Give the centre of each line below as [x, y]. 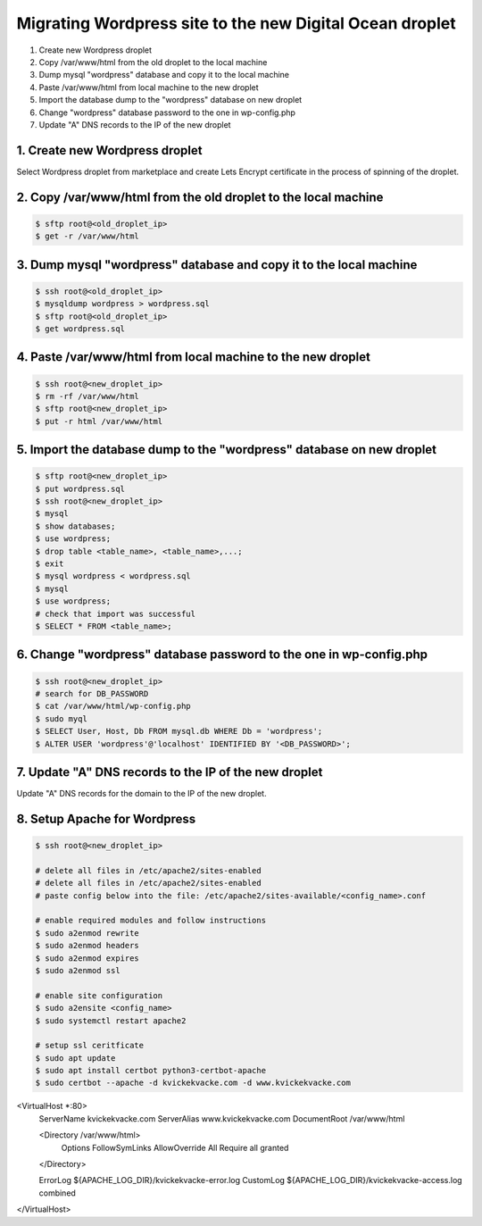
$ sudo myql [62, 718]
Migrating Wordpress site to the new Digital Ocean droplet [237, 23]
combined [57, 1193]
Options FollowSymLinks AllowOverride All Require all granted [175, 1147]
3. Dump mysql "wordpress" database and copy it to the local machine [217, 265]
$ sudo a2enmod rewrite [87, 933]
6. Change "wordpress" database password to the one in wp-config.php [222, 655]
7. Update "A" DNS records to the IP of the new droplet [170, 772]
